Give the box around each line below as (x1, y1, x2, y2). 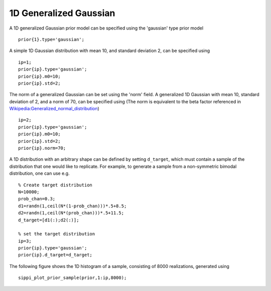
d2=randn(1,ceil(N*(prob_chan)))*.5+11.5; (18, 210, 124, 216)
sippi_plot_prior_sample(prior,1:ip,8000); (18, 275, 127, 280)
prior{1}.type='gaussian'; (18, 37, 85, 42)
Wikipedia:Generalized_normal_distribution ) (9, 106, 100, 112)
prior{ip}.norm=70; (18, 145, 66, 151)
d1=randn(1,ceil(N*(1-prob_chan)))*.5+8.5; (18, 203, 127, 209)
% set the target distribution (18, 231, 95, 237)
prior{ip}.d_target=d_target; (18, 252, 93, 258)
